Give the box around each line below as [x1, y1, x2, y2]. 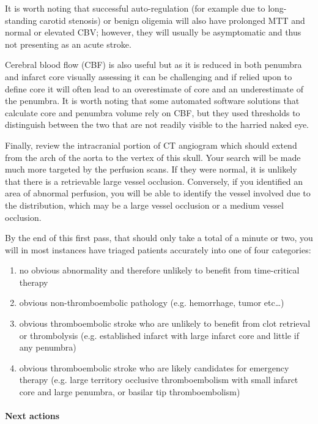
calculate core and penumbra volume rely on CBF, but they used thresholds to [5, 106, 300, 119]
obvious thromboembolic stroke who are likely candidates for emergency [19, 361, 289, 374]
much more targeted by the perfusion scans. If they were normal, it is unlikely [5, 163, 297, 176]
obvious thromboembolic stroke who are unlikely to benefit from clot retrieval [19, 317, 311, 330]
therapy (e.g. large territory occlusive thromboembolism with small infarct [19, 373, 298, 386]
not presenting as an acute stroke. [5, 37, 131, 50]
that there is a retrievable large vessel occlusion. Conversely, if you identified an [5, 174, 303, 187]
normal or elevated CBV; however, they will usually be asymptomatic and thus [5, 26, 301, 39]
